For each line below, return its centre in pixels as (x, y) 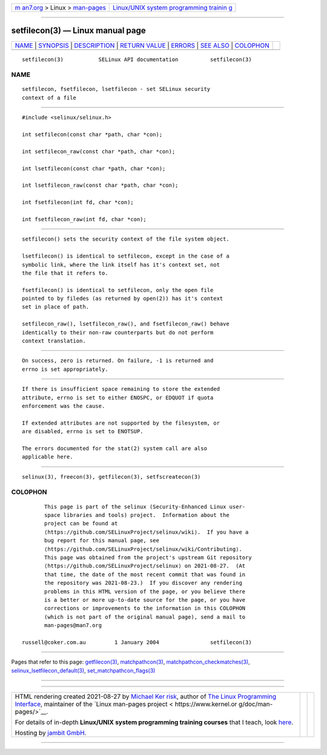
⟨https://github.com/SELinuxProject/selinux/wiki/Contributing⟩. (143, 549)
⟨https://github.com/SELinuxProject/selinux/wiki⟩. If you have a (147, 532)
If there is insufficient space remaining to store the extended (121, 389)
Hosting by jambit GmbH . (51, 733)
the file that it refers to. (65, 273)
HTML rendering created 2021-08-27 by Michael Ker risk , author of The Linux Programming (146, 697)
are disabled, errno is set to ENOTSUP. (83, 431)
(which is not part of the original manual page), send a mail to (145, 617)
